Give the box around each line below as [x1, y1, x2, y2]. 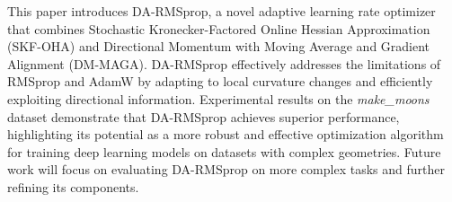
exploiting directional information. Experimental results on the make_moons [7, 89, 430, 108]
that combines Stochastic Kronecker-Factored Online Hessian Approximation [7, 19, 430, 38]
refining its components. [7, 177, 139, 196]
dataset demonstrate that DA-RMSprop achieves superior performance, [7, 107, 400, 126]
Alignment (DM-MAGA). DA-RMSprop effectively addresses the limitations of [7, 54, 441, 73]
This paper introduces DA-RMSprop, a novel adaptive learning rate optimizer [7, 2, 436, 20]
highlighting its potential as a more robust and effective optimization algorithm [7, 125, 444, 144]
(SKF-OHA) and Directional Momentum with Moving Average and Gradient [7, 37, 430, 56]
